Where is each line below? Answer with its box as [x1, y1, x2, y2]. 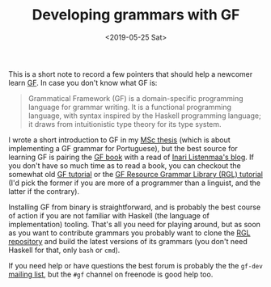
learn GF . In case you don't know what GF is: [8, 78, 158, 87]
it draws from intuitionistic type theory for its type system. [28, 119, 222, 129]
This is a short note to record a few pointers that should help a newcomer [8, 69, 253, 78]
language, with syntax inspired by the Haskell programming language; [28, 111, 261, 120]
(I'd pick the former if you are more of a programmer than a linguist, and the [8, 178, 261, 188]
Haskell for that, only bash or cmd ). [8, 245, 121, 255]
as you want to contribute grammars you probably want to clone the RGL [8, 228, 251, 238]
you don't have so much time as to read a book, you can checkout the [8, 160, 241, 171]
